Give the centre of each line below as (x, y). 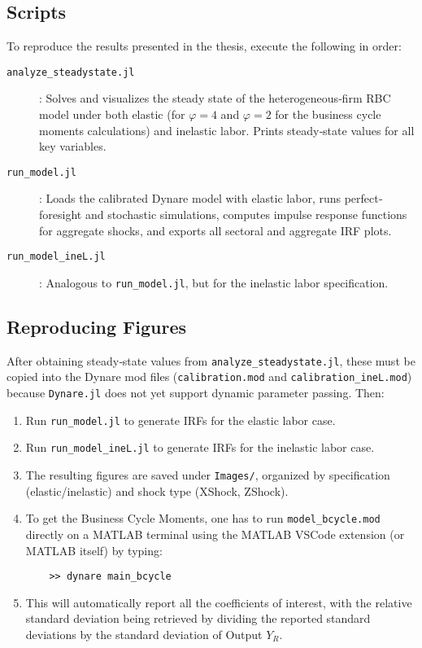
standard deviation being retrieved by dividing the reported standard (198, 618)
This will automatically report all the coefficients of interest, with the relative (219, 602)
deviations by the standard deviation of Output (144, 634)
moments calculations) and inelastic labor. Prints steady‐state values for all (227, 130)
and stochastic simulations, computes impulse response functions (246, 215)
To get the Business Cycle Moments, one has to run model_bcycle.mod (203, 518)
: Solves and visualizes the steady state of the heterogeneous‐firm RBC (215, 98)
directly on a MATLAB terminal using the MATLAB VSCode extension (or (215, 534)
